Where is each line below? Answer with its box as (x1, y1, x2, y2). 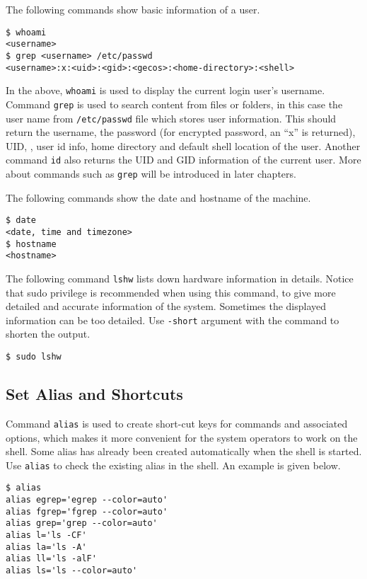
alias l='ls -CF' (6, 529, 87, 540)
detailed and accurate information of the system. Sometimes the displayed (6, 299, 327, 314)
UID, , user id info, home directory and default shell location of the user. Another (6, 138, 361, 153)
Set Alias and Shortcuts (6, 383, 183, 405)
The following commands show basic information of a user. (6, 2, 260, 16)
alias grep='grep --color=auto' (6, 518, 158, 529)
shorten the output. (6, 326, 91, 341)
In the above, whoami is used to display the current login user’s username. (6, 83, 325, 98)
